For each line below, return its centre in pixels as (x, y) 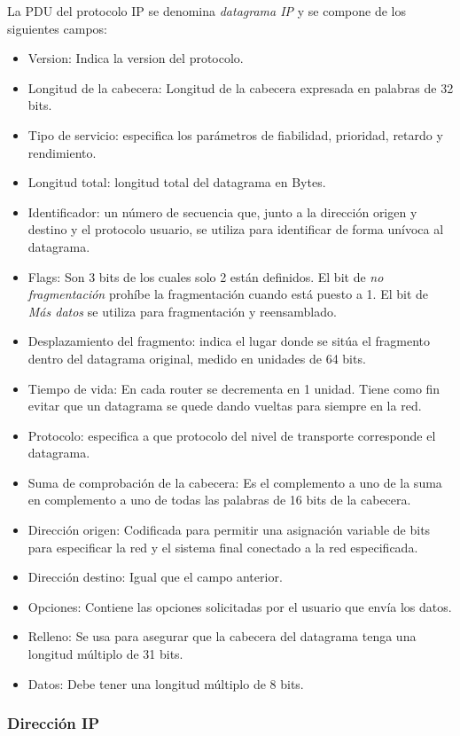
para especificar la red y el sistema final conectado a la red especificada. (223, 547)
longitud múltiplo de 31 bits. (105, 654)
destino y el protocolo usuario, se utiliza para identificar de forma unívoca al (236, 229)
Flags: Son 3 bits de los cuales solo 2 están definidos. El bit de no (206, 276)
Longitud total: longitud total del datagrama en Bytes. (177, 182)
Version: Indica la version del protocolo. (136, 58)
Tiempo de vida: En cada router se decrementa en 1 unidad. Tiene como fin (234, 388)
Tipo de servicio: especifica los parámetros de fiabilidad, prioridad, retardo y (235, 134)
